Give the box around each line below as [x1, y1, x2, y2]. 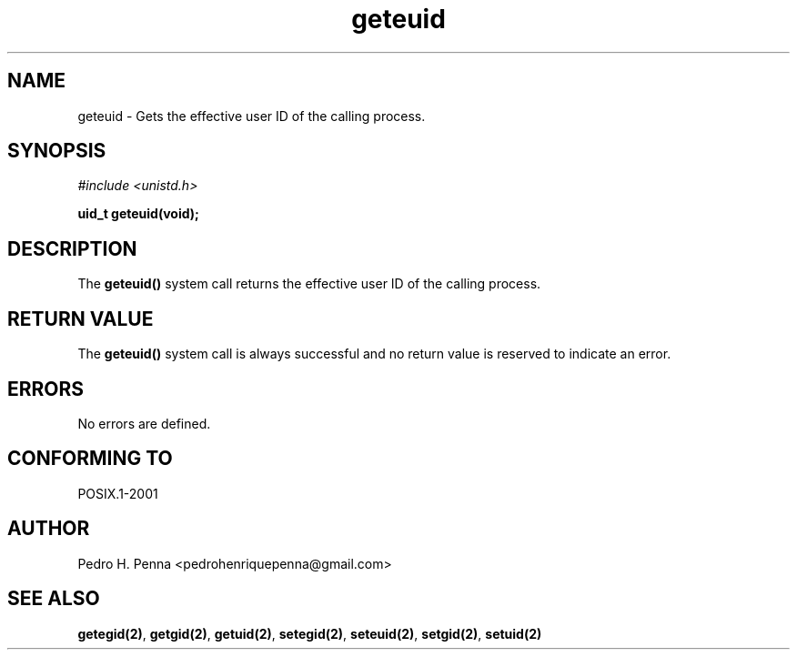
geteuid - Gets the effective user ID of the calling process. [77, 107, 426, 124]
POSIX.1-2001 [77, 485, 158, 501]
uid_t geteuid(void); [77, 206, 199, 222]
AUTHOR [7, 517, 90, 541]
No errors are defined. [77, 415, 211, 431]
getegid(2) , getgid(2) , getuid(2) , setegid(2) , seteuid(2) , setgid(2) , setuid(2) [77, 625, 542, 642]
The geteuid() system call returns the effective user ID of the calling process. [77, 276, 541, 292]
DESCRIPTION [7, 237, 137, 260]
